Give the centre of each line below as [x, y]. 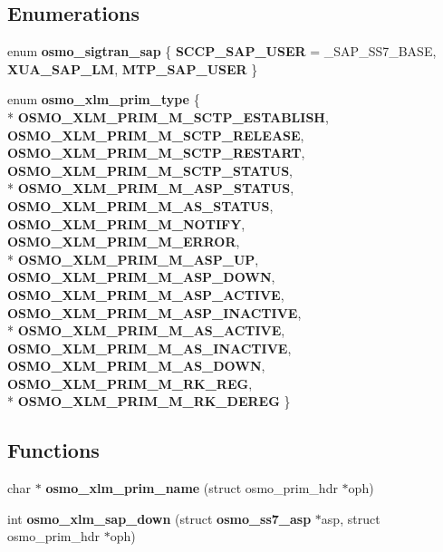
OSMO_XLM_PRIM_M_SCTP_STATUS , [150, 170]
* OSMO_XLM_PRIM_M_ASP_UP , [133, 259]
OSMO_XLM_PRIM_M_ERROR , [124, 242]
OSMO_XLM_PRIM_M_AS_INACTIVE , [149, 348]
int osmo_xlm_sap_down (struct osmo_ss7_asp [159, 518]
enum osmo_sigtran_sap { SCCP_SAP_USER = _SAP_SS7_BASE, [222, 51]
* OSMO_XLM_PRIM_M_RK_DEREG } [149, 401]
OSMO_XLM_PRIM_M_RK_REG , [130, 383]
